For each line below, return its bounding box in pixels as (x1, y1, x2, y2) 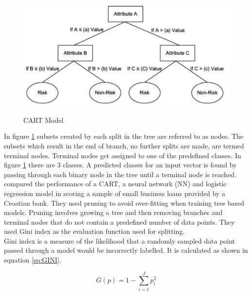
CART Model (23, 115, 64, 125)
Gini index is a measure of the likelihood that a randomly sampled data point (4, 235, 235, 246)
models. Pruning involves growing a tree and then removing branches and (4, 207, 223, 217)
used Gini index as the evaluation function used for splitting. (4, 226, 185, 236)
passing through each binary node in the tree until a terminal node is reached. (4, 169, 236, 179)
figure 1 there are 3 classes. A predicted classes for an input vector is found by (4, 160, 237, 170)
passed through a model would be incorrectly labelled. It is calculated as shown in (4, 245, 248, 255)
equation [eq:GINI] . (4, 255, 61, 265)
